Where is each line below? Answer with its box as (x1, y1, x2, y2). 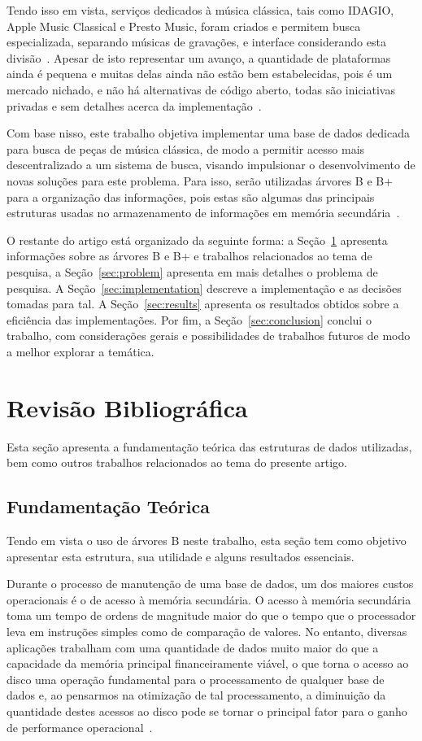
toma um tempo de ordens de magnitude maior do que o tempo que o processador (7, 607, 416, 624)
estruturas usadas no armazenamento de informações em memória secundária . (7, 204, 400, 221)
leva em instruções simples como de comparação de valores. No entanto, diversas (7, 622, 407, 639)
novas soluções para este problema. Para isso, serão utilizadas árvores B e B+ (7, 172, 394, 189)
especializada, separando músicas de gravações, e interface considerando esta (7, 33, 386, 50)
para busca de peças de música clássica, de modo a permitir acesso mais (7, 140, 365, 157)
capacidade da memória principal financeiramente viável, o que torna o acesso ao (7, 655, 409, 672)
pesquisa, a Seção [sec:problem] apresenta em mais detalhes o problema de (7, 263, 378, 280)
